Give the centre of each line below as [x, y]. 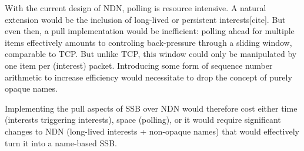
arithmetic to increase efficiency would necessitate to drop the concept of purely [148, 77]
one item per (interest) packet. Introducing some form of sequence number [139, 65]
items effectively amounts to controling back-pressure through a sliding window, [148, 42]
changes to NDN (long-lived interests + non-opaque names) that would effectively [152, 131]
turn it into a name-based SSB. [61, 142]
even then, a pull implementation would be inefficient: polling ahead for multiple [150, 31]
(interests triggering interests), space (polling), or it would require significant [143, 120]
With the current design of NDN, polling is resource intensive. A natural [136, 8]
